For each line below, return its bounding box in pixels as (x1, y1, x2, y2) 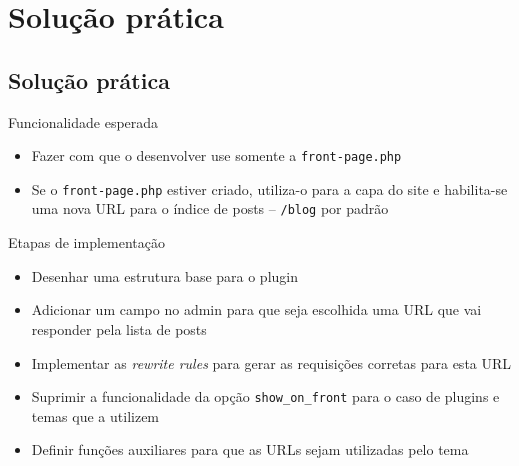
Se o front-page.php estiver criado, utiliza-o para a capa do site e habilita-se (31, 178, 508, 199)
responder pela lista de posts (31, 318, 207, 339)
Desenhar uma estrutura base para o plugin (31, 265, 299, 286)
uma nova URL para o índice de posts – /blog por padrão (31, 198, 389, 219)
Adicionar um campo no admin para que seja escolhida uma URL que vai (31, 299, 482, 320)
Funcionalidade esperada (8, 111, 159, 132)
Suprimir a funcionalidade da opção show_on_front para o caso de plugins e (31, 386, 500, 407)
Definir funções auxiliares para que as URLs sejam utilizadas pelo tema (31, 439, 469, 460)
